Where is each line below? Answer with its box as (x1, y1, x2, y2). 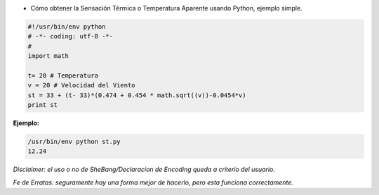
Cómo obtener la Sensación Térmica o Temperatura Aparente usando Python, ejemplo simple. (30, 4, 302, 12)
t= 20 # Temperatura (27, 71, 98, 80)
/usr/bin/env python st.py (27, 138, 121, 146)
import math (27, 52, 69, 60)
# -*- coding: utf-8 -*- (27, 32, 114, 41)
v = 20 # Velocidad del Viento (27, 81, 136, 89)
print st (27, 101, 58, 109)
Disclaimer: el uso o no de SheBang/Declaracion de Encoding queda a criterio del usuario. (13, 165, 275, 174)
